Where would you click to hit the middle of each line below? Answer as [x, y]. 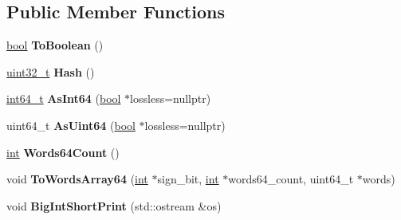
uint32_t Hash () [51, 71]
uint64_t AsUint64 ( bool [71, 125]
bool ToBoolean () [55, 45]
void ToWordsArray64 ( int [77, 179]
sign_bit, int [188, 179]
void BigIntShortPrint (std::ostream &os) [114, 205]
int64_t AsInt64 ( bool [64, 98]
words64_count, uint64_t [291, 179]
